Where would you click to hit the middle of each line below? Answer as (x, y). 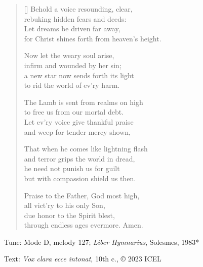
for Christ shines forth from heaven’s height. (93, 38)
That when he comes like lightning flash (86, 149)
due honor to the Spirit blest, (69, 215)
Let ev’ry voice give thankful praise (79, 121)
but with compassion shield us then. (80, 178)
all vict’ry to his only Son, (65, 205)
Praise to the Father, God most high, (82, 195)
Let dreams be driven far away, (72, 29)
